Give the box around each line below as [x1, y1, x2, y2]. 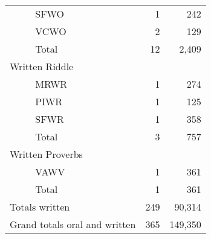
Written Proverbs [10, 147, 83, 161]
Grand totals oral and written [10, 217, 136, 231]
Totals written [10, 200, 70, 214]
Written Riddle [10, 59, 74, 73]
